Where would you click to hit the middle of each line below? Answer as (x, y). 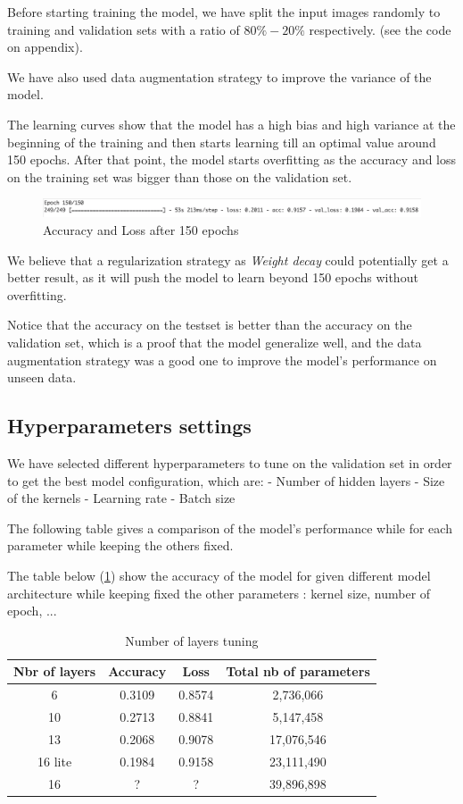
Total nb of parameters (298, 671)
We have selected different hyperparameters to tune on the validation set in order (230, 463)
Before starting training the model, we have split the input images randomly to (224, 12)
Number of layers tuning (192, 640)
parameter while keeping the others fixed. (120, 545)
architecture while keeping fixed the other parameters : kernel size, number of (219, 593)
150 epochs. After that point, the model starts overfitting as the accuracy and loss (232, 159)
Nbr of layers (55, 671)
